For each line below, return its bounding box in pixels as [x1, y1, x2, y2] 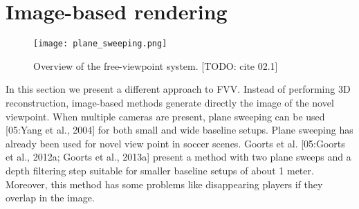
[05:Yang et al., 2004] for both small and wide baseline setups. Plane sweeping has [6, 122, 353, 137]
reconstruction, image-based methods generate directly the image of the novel [6, 95, 334, 109]
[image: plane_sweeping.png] [33, 39, 167, 49]
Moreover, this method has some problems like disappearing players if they [6, 176, 323, 191]
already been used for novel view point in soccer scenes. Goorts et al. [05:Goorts [6, 136, 345, 150]
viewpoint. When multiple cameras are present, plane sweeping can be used [6, 109, 325, 123]
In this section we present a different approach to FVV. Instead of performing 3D [6, 82, 351, 96]
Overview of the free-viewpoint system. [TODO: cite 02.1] [33, 58, 278, 73]
